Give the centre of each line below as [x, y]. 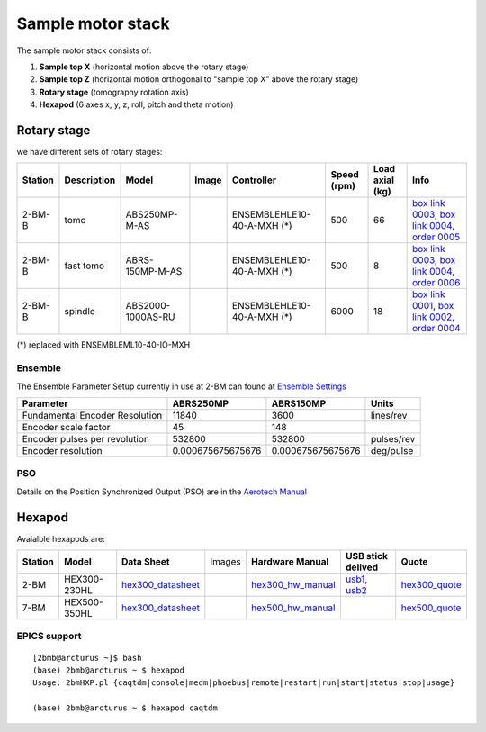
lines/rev [389, 415]
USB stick [367, 556]
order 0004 [436, 329]
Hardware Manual [290, 561]
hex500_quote [431, 608]
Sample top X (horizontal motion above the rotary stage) [144, 67]
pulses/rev [393, 438]
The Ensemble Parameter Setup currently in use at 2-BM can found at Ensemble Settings [181, 386]
